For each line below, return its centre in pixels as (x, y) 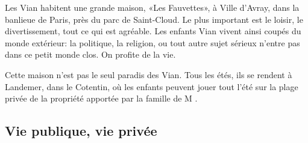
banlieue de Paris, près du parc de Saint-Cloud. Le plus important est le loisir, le (154, 19)
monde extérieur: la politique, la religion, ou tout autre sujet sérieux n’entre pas (152, 42)
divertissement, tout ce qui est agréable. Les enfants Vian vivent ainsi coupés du (153, 31)
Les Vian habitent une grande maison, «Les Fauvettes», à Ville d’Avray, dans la (152, 7)
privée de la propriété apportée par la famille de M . (101, 98)
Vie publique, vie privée (81, 131)
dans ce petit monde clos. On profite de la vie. (90, 54)
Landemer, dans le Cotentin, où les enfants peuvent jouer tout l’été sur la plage (152, 86)
